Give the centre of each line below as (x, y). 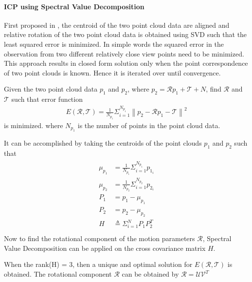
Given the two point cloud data (51, 89)
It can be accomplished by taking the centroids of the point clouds (103, 143)
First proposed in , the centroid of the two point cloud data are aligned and (117, 25)
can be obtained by (150, 274)
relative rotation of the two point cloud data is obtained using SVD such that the (126, 34)
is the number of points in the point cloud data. (149, 125)
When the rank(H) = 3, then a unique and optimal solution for (98, 264)
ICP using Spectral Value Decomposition (74, 6)
